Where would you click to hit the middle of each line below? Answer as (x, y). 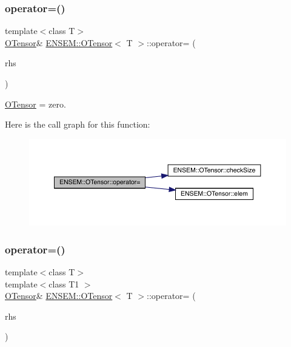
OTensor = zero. (35, 104)
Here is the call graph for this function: (78, 124)
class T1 (64, 283)
